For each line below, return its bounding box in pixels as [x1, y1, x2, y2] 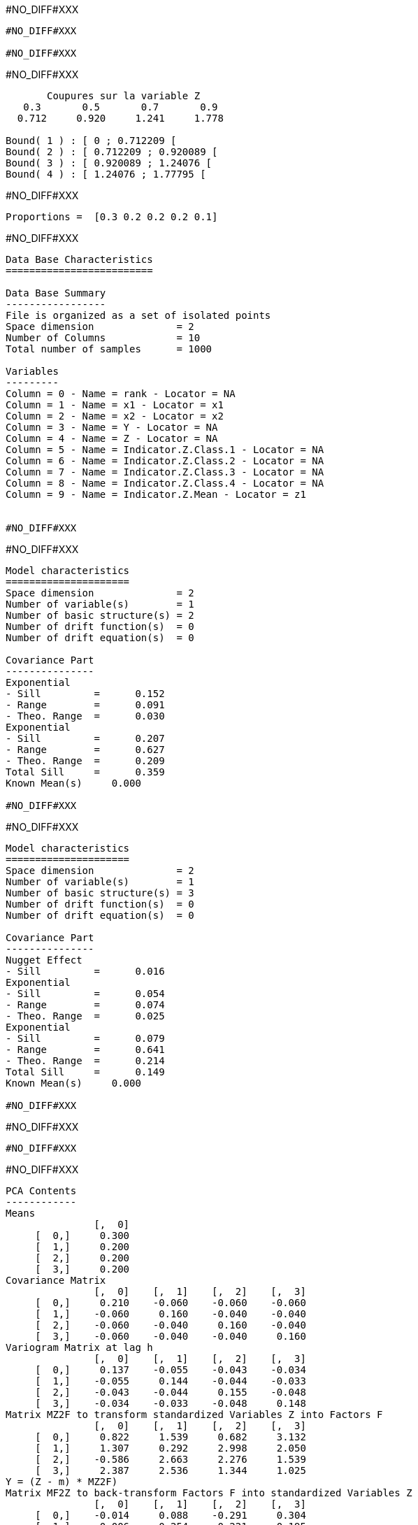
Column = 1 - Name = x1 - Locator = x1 [6, 399, 224, 410]
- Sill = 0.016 [6, 966, 165, 977]
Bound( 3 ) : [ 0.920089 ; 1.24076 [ [6, 157, 212, 169]
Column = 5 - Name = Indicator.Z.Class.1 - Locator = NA [6, 444, 324, 455]
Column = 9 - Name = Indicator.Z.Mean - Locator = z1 [6, 489, 306, 500]
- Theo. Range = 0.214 [6, 1055, 165, 1066]
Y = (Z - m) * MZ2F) [6, 1476, 118, 1487]
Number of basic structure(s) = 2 [6, 610, 194, 621]
